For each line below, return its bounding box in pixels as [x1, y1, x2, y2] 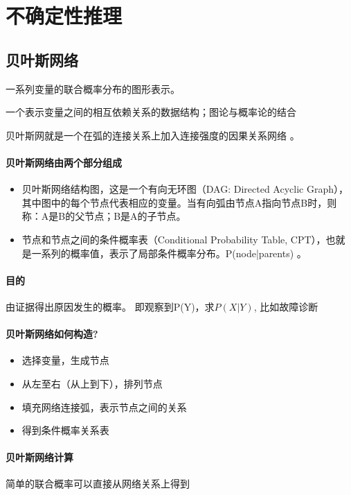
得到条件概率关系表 [21, 423, 109, 437]
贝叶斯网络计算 [6, 450, 73, 464]
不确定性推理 [6, 1, 123, 30]
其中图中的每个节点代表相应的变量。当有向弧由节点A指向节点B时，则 [21, 195, 337, 209]
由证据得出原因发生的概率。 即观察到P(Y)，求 [6, 299, 215, 313]
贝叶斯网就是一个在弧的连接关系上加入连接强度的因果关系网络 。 [6, 128, 300, 142]
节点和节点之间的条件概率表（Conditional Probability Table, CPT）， [21, 232, 326, 246]
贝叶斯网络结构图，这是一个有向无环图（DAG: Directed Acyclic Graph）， [21, 182, 349, 196]
